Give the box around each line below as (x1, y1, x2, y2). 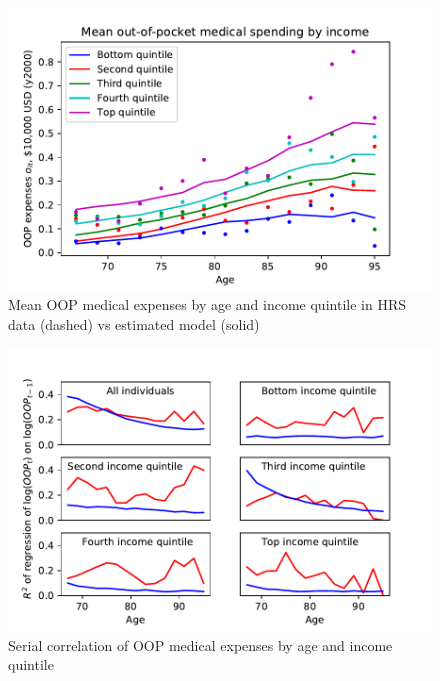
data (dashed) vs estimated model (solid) (8, 313, 260, 334)
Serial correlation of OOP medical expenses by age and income (8, 634, 393, 655)
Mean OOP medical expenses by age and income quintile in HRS (8, 294, 406, 315)
